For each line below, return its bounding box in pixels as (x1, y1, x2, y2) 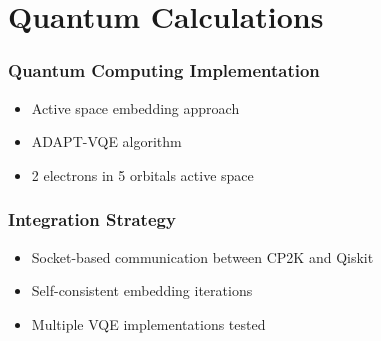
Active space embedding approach (31, 97, 240, 118)
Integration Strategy (8, 207, 176, 232)
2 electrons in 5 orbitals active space (31, 164, 254, 185)
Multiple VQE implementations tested (31, 313, 266, 334)
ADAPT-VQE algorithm (31, 131, 182, 152)
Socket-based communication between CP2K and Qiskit (31, 246, 374, 267)
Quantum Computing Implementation (8, 58, 320, 83)
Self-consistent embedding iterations (31, 280, 253, 301)
